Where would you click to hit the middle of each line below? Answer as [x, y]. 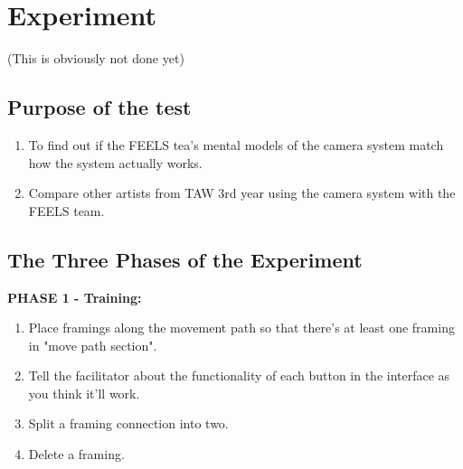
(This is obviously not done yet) [96, 58]
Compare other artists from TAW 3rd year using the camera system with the [242, 193]
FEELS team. [66, 210]
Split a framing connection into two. [128, 423]
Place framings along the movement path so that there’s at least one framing [241, 328]
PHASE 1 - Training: [75, 297]
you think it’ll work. [84, 393]
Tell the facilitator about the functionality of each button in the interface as [239, 375]
